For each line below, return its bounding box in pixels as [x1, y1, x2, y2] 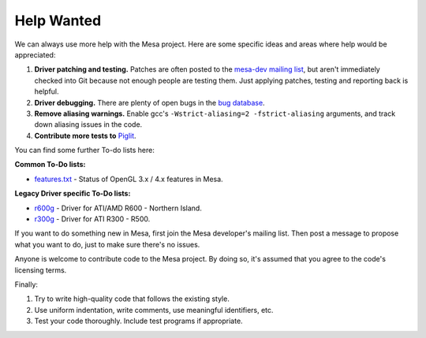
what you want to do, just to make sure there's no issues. [14, 240, 200, 249]
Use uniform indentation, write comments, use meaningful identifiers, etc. [34, 305, 274, 314]
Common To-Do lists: [14, 160, 86, 169]
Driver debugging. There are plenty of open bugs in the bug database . [34, 98, 265, 107]
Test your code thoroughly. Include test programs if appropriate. [34, 316, 244, 326]
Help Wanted [14, 12, 102, 29]
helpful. [34, 87, 59, 96]
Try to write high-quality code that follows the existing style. [34, 294, 230, 303]
